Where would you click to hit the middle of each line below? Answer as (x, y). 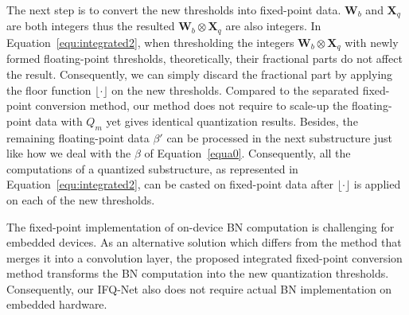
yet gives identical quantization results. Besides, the (232, 121)
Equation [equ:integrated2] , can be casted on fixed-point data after (170, 184)
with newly (372, 42)
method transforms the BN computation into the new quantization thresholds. (198, 273)
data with (59, 121)
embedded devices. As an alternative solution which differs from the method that (204, 242)
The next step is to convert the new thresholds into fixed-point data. (174, 10)
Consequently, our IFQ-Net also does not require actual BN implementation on (199, 288)
